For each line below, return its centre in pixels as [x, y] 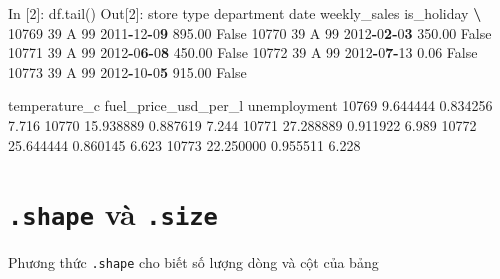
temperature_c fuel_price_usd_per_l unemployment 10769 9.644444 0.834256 [250, 105]
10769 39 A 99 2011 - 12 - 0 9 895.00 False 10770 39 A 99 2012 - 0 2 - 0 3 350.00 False [250, 32]
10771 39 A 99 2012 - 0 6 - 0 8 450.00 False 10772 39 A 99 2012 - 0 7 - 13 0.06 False [243, 52]
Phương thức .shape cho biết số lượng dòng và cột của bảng [193, 262]
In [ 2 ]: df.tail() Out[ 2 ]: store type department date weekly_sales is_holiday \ [245, 13]
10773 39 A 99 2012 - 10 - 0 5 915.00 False [127, 71]
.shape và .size [113, 213]
